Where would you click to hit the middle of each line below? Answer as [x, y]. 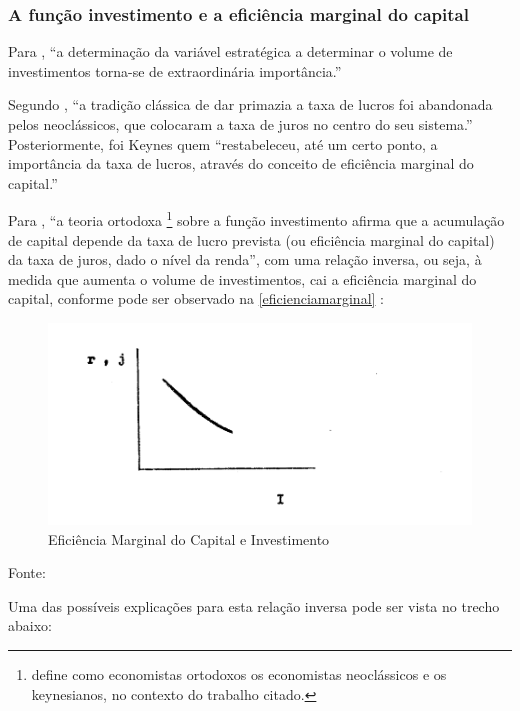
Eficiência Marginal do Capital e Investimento [189, 538]
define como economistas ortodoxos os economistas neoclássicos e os [239, 673]
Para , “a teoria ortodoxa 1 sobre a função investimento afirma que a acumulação [256, 219]
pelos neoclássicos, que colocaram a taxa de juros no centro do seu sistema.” [240, 124]
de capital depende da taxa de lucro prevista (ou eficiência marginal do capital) [251, 239]
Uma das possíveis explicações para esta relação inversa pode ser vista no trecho [254, 605]
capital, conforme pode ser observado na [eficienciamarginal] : [196, 298]
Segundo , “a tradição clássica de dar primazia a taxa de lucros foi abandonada [250, 104]
